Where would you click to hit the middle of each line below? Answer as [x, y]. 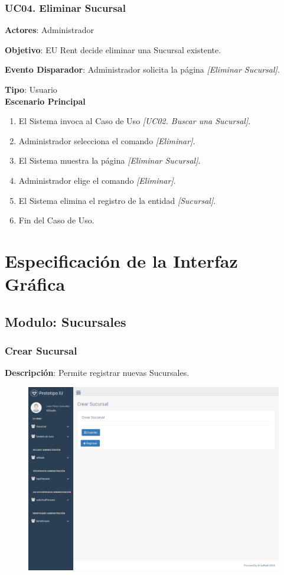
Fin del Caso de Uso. [56, 220]
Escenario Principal [45, 101]
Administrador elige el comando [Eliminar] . [97, 180]
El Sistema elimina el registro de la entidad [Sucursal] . [117, 200]
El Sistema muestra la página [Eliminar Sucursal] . [110, 160]
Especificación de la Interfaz [121, 260]
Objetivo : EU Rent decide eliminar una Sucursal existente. [113, 49]
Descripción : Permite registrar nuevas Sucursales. [97, 373]
